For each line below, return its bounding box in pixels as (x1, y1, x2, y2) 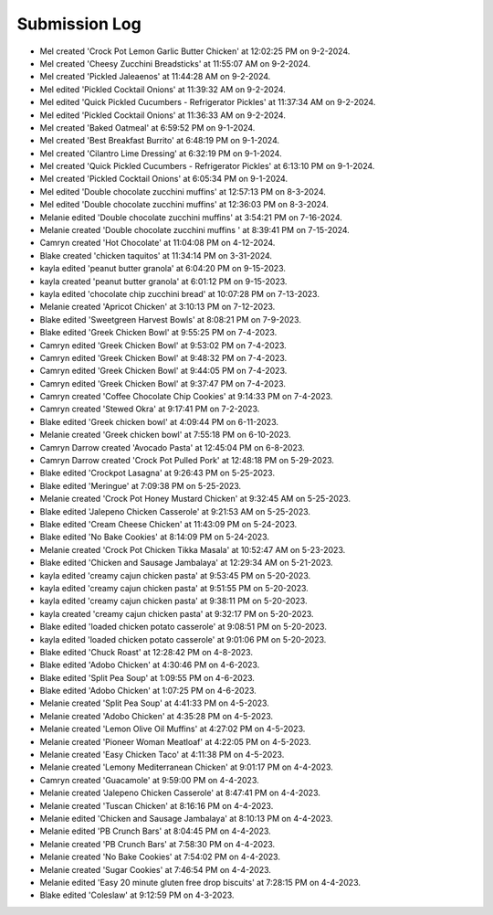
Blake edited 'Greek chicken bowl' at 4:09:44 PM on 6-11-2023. (39, 416, 278, 427)
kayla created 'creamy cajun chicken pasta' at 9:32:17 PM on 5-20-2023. (39, 608, 314, 619)
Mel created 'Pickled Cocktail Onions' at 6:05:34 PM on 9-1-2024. (39, 174, 288, 185)
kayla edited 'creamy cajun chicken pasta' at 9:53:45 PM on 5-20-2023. (39, 569, 311, 580)
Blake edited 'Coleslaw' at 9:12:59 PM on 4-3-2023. (39, 889, 235, 900)
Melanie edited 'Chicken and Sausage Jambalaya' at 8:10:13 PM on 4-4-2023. (39, 813, 333, 824)
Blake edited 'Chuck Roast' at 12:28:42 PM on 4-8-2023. (39, 646, 253, 657)
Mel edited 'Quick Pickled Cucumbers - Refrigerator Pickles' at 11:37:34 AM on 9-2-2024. (39, 97, 376, 108)
